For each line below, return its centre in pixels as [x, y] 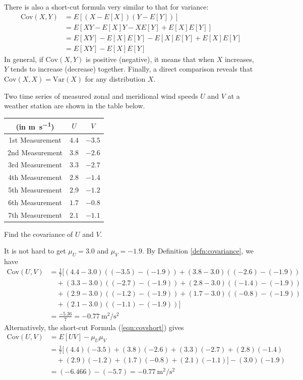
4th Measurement [35, 177]
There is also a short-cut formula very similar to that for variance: [106, 7]
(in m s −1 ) [35, 126]
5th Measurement [35, 190]
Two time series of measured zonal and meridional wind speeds [101, 96]
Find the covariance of [39, 234]
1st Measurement [35, 139]
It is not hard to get [35, 251]
